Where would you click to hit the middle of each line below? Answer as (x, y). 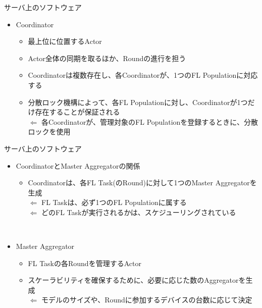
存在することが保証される (77, 112)
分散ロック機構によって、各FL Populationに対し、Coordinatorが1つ (138, 102)
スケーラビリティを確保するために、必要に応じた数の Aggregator (133, 280)
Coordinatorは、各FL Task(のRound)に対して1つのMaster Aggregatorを (142, 183)
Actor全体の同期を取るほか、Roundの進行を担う (107, 58)
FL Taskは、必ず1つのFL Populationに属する (114, 202)
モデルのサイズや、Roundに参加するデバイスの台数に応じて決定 (147, 300)
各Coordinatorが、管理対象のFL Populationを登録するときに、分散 (149, 121)
